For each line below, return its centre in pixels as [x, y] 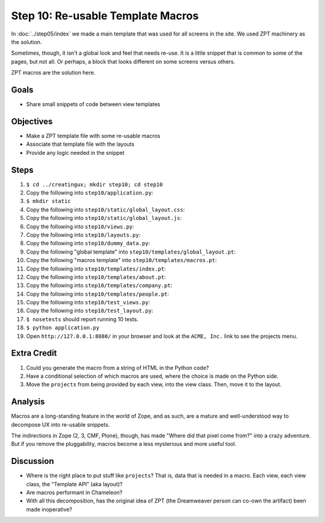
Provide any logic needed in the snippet [75, 152]
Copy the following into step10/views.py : [80, 227]
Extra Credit [34, 353]
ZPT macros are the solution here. [53, 73]
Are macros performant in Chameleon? [74, 493]
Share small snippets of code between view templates [93, 104]
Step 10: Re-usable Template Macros [105, 16]
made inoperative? [49, 509]
